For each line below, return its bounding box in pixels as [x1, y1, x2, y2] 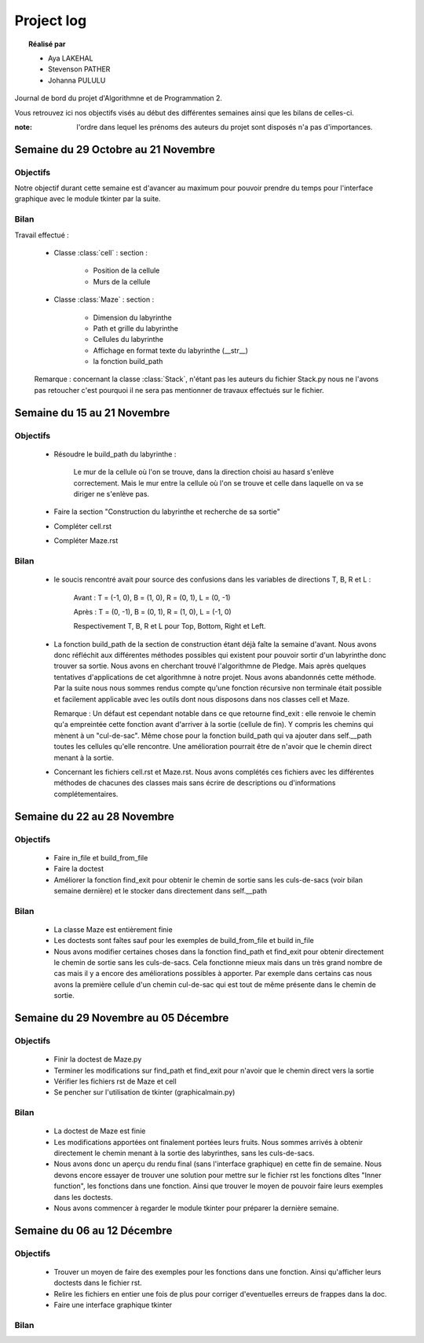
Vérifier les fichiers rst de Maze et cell [53, 1077, 177, 1086]
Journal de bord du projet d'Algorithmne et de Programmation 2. [14, 94, 223, 103]
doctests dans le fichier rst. [53, 1278, 143, 1288]
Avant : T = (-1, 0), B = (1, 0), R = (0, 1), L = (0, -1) [73, 593, 231, 602]
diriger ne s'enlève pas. [73, 490, 149, 499]
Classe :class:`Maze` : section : [53, 295, 155, 304]
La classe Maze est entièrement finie [53, 924, 173, 934]
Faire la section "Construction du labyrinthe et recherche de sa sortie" [53, 507, 280, 516]
